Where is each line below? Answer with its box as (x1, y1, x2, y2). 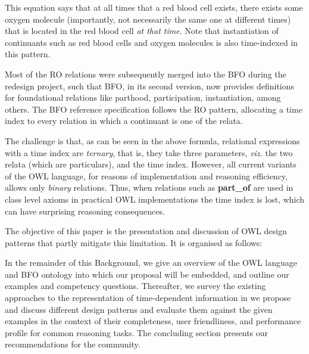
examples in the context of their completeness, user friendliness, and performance (5, 315, 301, 327)
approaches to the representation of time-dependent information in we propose (5, 291, 291, 304)
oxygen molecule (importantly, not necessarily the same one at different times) (5, 13, 291, 25)
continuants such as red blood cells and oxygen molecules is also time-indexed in (5, 36, 298, 48)
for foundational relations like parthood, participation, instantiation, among (5, 91, 281, 104)
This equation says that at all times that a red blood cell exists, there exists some (5, 1, 303, 13)
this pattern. (5, 48, 51, 60)
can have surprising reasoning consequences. (5, 204, 165, 217)
